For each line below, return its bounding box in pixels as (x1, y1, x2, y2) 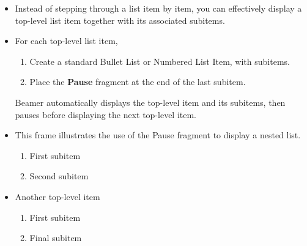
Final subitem (29, 231, 82, 244)
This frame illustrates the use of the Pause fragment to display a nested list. (15, 129, 301, 141)
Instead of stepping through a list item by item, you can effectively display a (15, 2, 302, 14)
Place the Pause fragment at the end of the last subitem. (29, 75, 246, 88)
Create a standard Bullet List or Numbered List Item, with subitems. (29, 54, 290, 67)
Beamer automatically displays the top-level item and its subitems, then (15, 95, 286, 108)
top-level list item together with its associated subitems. (15, 13, 225, 26)
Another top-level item (15, 190, 100, 203)
